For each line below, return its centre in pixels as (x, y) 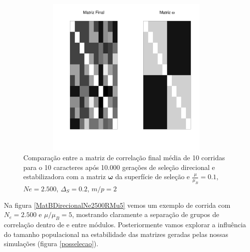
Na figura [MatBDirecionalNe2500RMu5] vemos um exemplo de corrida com (117, 205)
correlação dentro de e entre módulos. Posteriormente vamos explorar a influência (125, 224)
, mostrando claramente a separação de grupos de (146, 214)
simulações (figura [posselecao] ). (51, 244)
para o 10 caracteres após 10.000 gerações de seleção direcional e (119, 167)
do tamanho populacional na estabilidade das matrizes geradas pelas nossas (116, 234)
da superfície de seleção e (152, 176)
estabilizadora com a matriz (65, 176)
